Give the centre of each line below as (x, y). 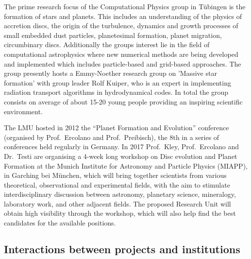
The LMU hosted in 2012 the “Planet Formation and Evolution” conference (117, 128)
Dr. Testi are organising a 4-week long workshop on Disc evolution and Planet (121, 156)
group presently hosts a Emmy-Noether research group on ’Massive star (110, 73)
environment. (23, 111)
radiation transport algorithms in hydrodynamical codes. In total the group (116, 92)
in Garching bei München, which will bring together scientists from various (115, 175)
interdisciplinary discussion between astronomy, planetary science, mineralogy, (120, 194)
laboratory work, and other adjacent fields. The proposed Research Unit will (117, 203)
